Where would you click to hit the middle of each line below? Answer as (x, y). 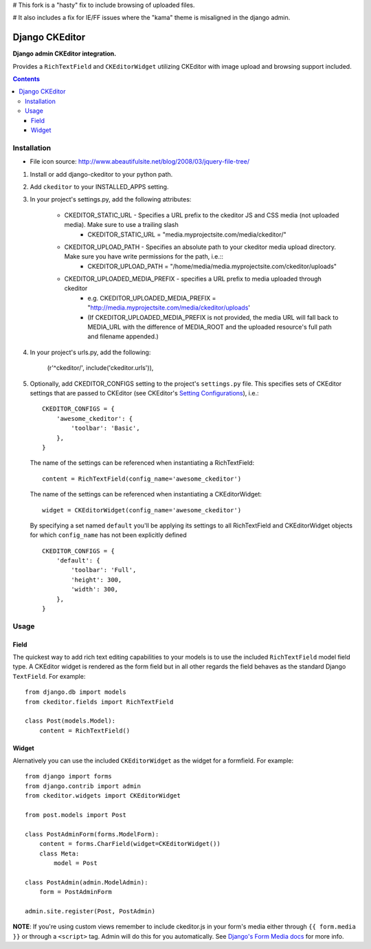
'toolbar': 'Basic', (105, 428)
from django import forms (69, 776)
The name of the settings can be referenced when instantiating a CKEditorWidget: (146, 494)
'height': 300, (97, 580)
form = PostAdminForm (76, 892)
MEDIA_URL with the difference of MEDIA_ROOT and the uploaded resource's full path (210, 327)
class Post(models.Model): (70, 721)
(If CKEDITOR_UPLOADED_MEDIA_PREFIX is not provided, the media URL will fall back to (213, 317)
